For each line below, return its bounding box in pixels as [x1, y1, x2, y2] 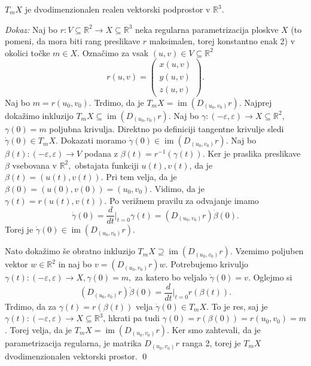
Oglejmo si [253, 271, 292, 283]
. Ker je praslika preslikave [202, 147, 301, 160]
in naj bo [58, 258, 92, 270]
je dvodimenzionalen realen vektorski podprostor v [25, 3, 211, 15]
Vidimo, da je [154, 182, 205, 194]
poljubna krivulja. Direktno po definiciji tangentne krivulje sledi [49, 122, 284, 135]
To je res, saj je [211, 300, 268, 312]
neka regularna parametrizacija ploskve [135, 23, 279, 35]
